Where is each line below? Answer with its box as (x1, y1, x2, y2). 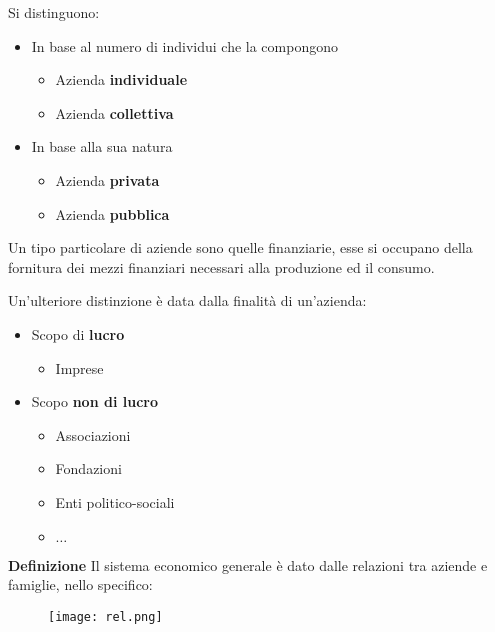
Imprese (55, 357, 104, 378)
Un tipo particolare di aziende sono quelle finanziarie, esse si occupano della (8, 237, 473, 258)
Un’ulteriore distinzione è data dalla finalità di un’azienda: (8, 290, 367, 311)
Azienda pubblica (55, 203, 170, 224)
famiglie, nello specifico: (8, 574, 153, 595)
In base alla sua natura (31, 136, 173, 157)
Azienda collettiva (55, 102, 174, 123)
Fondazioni (55, 458, 122, 479)
